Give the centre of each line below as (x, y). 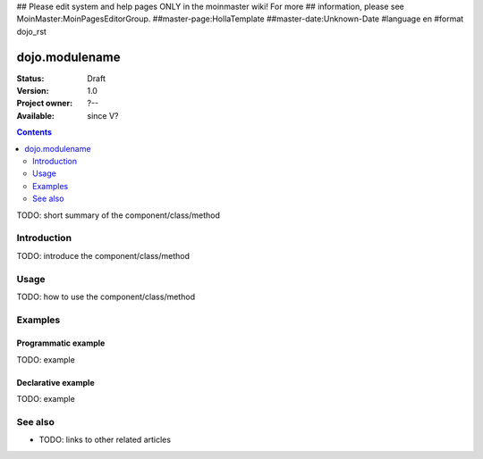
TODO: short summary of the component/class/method (119, 215)
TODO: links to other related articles (105, 440)
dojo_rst (31, 31)
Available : (36, 115)
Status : (30, 78)
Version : (33, 91)
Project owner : (45, 104)
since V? (103, 115)
